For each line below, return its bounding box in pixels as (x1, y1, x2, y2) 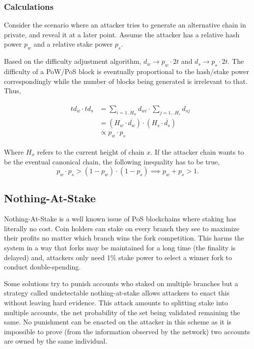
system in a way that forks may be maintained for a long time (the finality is (4, 242, 236, 253)
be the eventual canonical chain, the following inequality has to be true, (4, 156, 220, 166)
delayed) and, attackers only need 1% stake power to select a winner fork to (4, 252, 232, 262)
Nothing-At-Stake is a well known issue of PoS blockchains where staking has (4, 214, 236, 224)
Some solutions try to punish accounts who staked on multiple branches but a (4, 278, 238, 288)
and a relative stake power (33, 39, 113, 49)
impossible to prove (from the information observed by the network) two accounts (4, 326, 250, 336)
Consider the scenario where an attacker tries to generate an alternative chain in (4, 20, 246, 30)
